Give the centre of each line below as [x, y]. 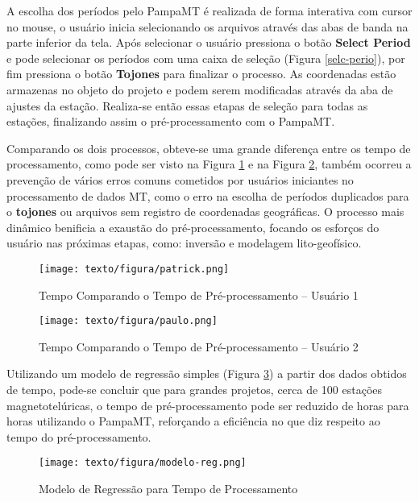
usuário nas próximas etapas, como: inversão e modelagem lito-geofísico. [184, 243]
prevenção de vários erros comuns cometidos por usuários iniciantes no [180, 179]
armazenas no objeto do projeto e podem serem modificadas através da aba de [200, 89]
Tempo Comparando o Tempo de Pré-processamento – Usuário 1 [199, 295]
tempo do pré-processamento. [79, 436]
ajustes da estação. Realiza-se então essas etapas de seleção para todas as [187, 105]
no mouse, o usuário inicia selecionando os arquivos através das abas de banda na [207, 26]
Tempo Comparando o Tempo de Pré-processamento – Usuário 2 [199, 346]
